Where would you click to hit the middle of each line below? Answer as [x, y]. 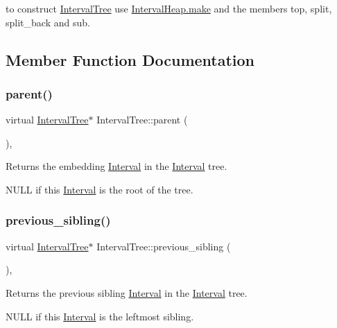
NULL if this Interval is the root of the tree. [100, 189]
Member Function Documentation [130, 59]
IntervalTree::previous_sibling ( [164, 246]
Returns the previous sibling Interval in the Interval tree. [127, 292]
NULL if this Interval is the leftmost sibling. [100, 316]
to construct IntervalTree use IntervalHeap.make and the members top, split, [169, 8]
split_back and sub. [48, 22]
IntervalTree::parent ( [142, 120]
